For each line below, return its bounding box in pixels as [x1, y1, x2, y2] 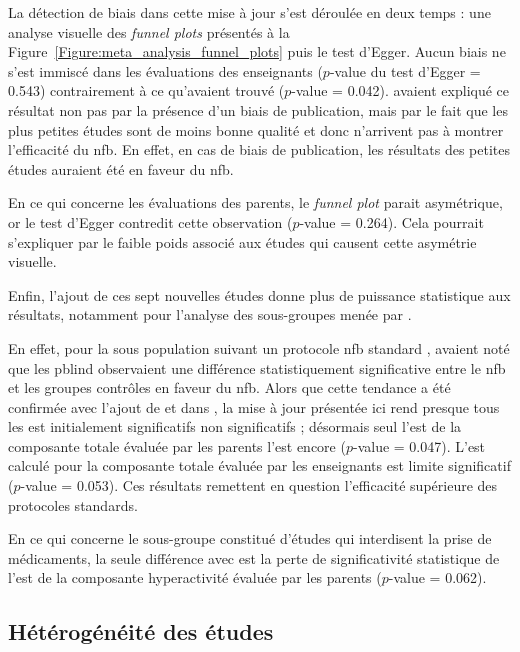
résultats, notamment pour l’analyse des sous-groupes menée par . [8, 304, 412, 325]
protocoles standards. [8, 494, 138, 515]
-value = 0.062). [388, 567, 487, 588]
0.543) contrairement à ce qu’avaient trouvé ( [8, 80, 285, 101]
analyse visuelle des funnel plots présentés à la [8, 21, 290, 42]
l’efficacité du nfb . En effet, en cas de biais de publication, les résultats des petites [8, 139, 511, 160]
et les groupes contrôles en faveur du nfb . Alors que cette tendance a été [8, 377, 451, 398]
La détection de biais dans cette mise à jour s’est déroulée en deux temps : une [8, 2, 491, 22]
